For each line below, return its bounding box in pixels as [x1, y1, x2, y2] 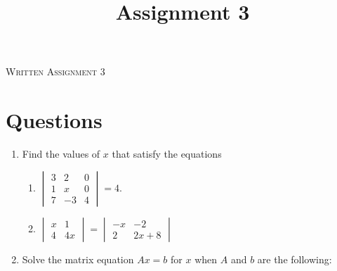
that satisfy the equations [112, 146, 222, 161]
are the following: [257, 251, 332, 266]
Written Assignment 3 [6, 64, 105, 79]
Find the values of [22, 146, 100, 161]
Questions [6, 106, 103, 134]
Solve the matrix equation [22, 251, 134, 266]
